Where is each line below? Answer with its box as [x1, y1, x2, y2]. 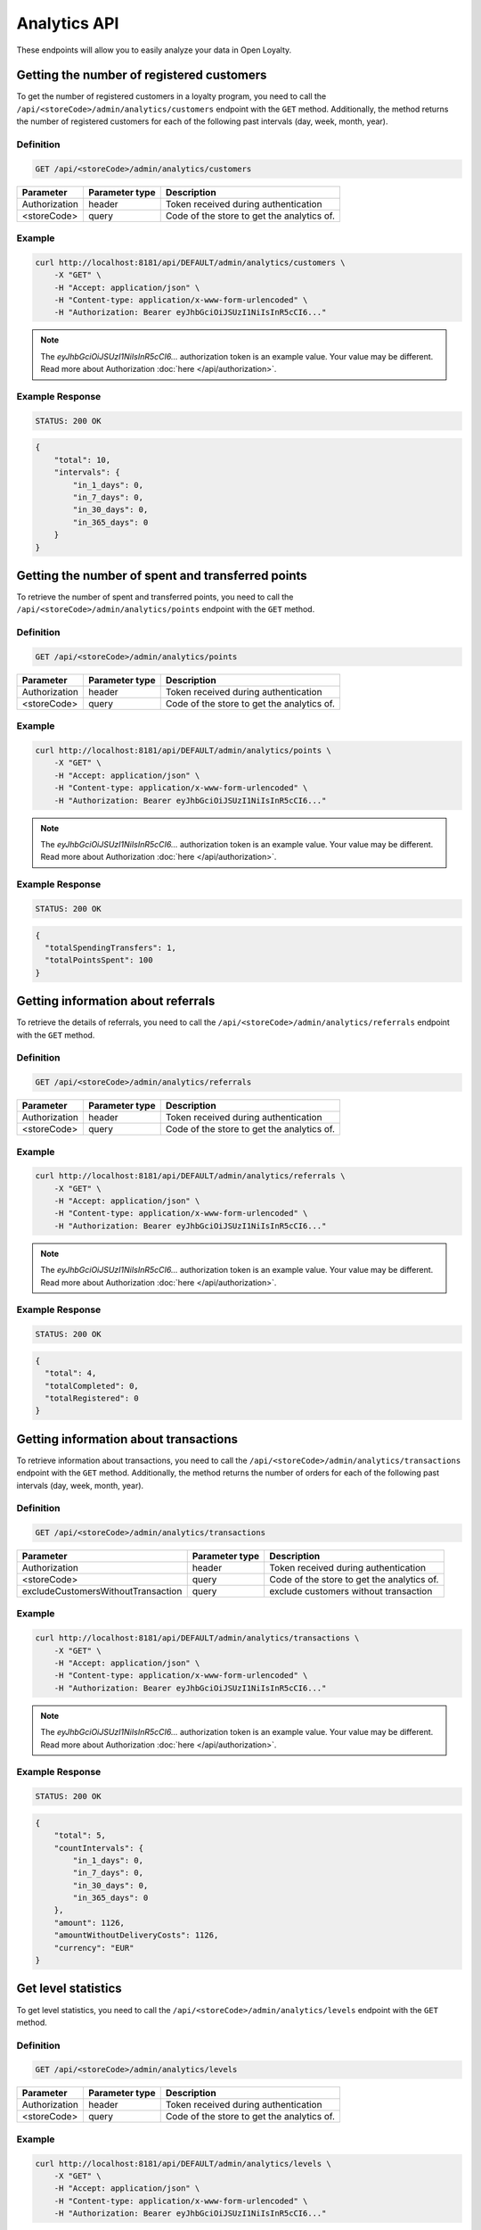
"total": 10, [53, 455, 111, 465]
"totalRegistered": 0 [45, 1392, 140, 1403]
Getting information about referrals [16, 994, 216, 1009]
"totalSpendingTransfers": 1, [45, 942, 177, 953]
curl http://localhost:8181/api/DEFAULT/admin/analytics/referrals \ [35, 1171, 346, 1181]
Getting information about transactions [16, 1432, 239, 1447]
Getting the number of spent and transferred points [16, 567, 307, 583]
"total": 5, [53, 1830, 107, 1841]
